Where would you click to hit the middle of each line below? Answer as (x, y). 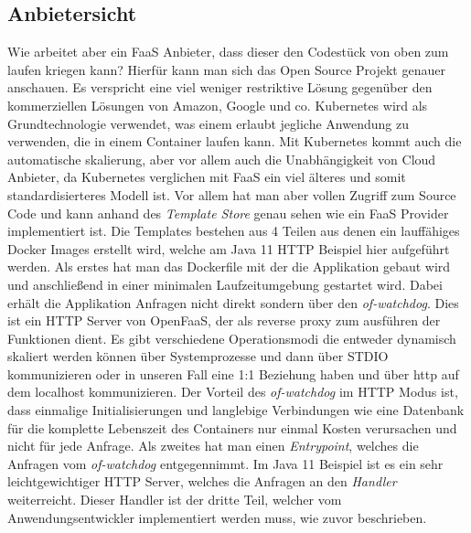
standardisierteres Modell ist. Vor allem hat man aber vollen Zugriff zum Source (232, 194)
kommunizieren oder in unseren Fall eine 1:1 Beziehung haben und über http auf (233, 373)
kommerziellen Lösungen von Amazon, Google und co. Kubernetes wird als (218, 105)
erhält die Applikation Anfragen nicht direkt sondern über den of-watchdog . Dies (233, 302)
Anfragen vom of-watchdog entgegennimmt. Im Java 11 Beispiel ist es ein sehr (225, 463)
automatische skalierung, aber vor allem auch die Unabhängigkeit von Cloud (222, 159)
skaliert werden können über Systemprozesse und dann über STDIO (198, 356)
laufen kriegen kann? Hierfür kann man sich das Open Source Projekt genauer (226, 69)
